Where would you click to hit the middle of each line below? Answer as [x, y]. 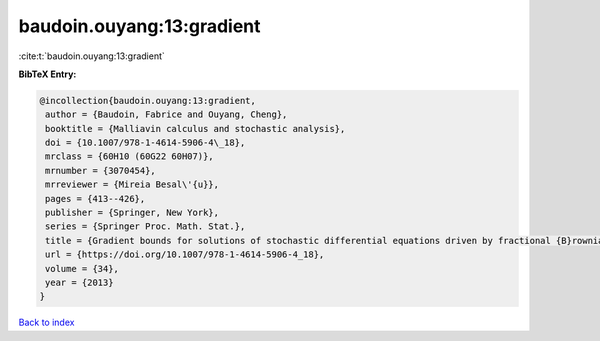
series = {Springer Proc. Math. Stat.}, [145, 226]
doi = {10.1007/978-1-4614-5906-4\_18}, [145, 143]
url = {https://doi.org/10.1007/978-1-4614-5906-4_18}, [185, 254]
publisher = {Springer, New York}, [132, 213]
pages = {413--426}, [95, 198]
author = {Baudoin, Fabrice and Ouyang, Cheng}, [166, 114]
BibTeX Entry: [47, 74]
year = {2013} [79, 282]
